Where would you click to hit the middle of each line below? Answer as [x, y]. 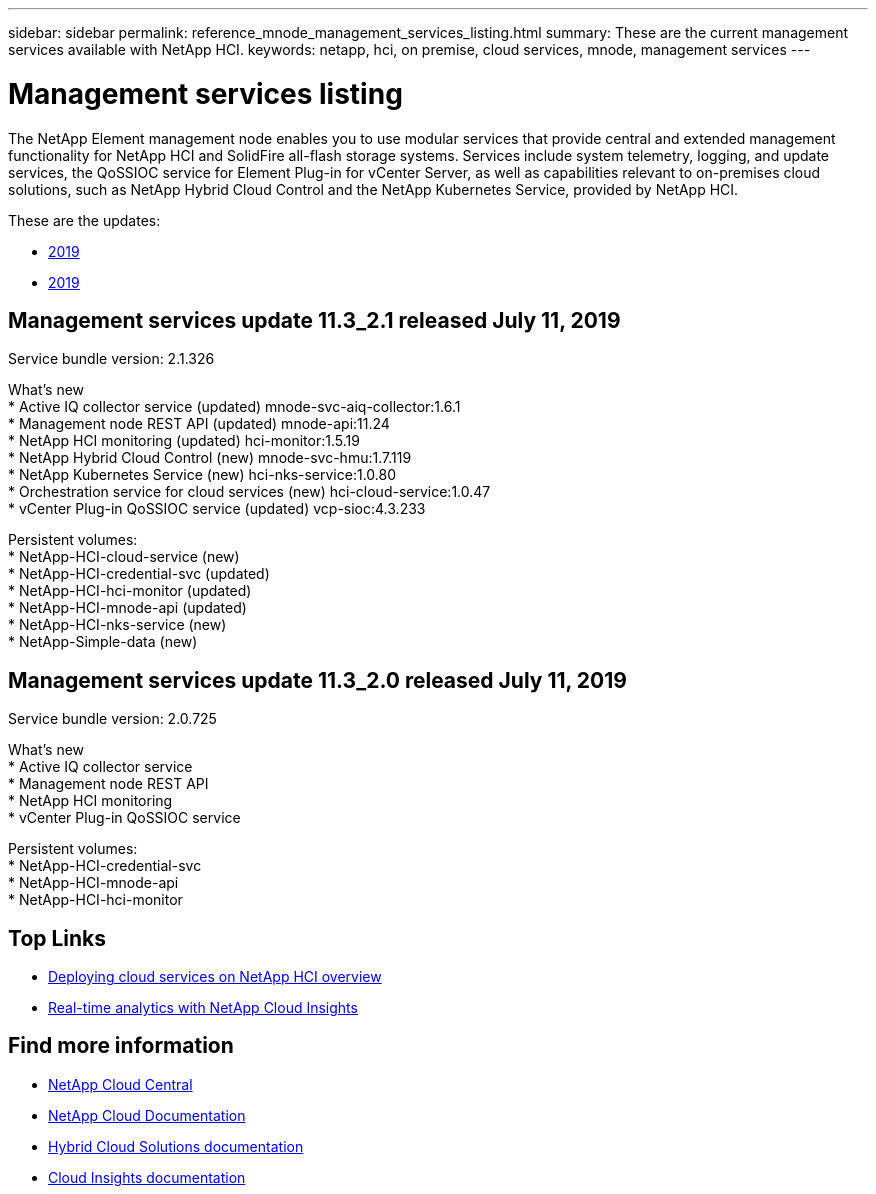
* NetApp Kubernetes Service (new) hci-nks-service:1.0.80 [202, 475]
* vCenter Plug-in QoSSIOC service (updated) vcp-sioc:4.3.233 [217, 509]
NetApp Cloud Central [120, 1084]
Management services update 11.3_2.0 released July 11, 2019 [317, 680]
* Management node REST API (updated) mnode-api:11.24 [199, 424]
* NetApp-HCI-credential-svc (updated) [139, 574]
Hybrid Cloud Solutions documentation [176, 1146]
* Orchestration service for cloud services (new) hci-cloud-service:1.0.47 [249, 492]
